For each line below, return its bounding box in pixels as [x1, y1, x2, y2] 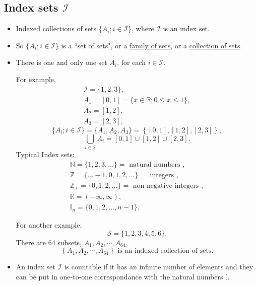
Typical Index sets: [16, 149, 75, 160]
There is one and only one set [16, 57, 107, 67]
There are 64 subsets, [16, 237, 82, 247]
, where [132, 23, 154, 34]
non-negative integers [133, 182, 199, 189]
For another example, [16, 220, 82, 230]
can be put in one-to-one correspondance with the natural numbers [16, 271, 223, 282]
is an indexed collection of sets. [117, 247, 214, 255]
